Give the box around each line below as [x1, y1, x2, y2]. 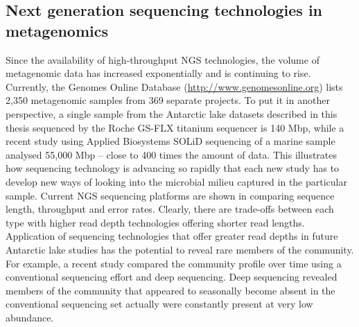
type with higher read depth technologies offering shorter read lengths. [6, 215, 305, 229]
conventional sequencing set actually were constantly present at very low [6, 297, 313, 311]
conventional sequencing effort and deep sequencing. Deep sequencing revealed [6, 269, 338, 284]
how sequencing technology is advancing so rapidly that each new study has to [6, 161, 340, 175]
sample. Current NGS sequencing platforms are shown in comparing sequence [6, 188, 335, 202]
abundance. [6, 310, 54, 324]
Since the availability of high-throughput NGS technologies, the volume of [6, 52, 319, 67]
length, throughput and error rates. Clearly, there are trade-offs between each [6, 202, 334, 216]
